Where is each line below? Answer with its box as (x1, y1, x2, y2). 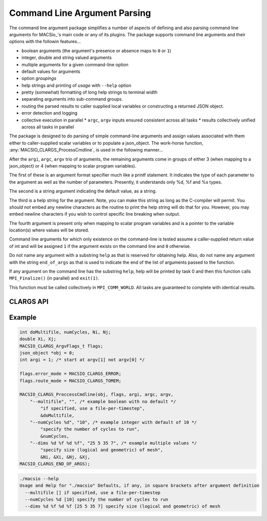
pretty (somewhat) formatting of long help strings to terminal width (21, 89, 158, 95)
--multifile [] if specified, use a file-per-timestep (25, 490, 161, 495)
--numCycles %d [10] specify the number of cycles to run (25, 497, 169, 503)
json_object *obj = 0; (19, 350, 75, 356)
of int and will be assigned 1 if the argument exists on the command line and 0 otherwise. (9, 243, 191, 249)
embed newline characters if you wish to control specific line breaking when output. (9, 211, 180, 217)
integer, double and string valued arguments (21, 55, 112, 60)
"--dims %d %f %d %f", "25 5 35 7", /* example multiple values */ (30, 440, 197, 446)
